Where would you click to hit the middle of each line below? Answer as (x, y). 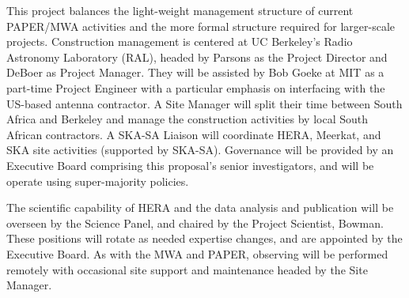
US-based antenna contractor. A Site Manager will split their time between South (204, 103)
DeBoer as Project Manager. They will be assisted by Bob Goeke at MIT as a (195, 72)
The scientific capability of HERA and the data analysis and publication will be (200, 207)
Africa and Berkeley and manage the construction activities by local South (187, 119)
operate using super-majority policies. (98, 181)
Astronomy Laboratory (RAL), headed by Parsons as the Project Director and (197, 57)
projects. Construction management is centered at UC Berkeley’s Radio (180, 41)
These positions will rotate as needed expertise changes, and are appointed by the (204, 238)
